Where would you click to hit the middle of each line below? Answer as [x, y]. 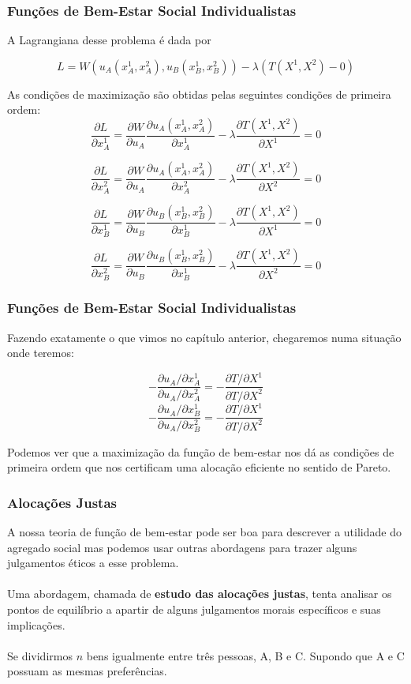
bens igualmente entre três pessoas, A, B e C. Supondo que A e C [245, 655]
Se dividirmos [40, 655]
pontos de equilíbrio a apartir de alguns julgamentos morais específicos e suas [194, 609]
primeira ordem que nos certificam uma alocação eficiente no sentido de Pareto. [199, 467]
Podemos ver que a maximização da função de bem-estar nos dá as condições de [201, 451]
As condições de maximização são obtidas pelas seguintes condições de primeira [199, 94]
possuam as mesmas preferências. [87, 671]
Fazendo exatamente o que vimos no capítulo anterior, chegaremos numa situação [204, 337]
